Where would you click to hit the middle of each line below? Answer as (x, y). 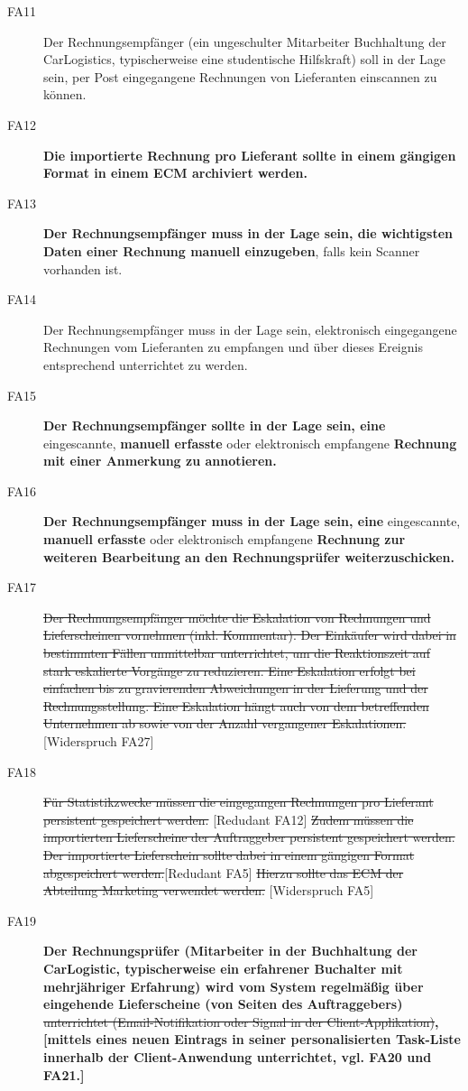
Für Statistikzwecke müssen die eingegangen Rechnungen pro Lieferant (239, 802)
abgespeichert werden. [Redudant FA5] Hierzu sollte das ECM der (224, 872)
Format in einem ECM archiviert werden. (176, 173)
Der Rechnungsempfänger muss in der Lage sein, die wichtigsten (248, 233)
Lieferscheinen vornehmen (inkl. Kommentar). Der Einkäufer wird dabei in (250, 635)
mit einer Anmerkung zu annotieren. (160, 461)
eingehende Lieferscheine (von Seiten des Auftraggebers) (223, 1004)
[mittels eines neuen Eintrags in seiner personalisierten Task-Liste (252, 1039)
